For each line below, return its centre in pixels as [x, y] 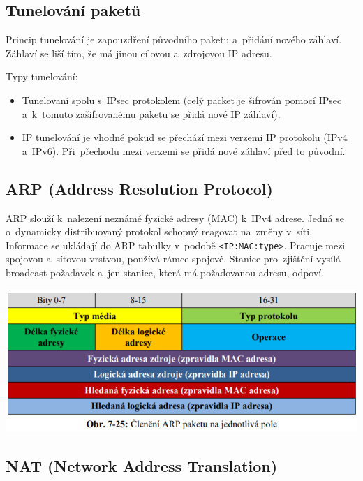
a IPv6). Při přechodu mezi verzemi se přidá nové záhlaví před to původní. [184, 150]
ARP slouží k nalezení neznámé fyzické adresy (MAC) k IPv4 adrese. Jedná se [175, 217]
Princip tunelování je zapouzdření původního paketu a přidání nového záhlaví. [174, 39]
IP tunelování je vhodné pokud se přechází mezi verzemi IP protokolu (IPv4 [185, 137]
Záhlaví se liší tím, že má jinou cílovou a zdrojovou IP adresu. [139, 53]
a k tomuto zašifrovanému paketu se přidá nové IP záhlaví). [151, 113]
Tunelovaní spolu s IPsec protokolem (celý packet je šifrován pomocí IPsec [182, 99]
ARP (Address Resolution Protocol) [139, 188]
